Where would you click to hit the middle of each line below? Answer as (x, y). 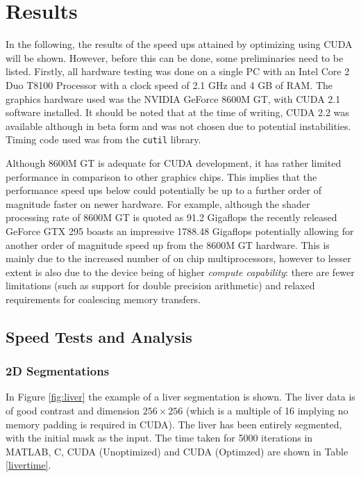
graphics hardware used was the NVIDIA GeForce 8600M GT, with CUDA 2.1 (173, 98)
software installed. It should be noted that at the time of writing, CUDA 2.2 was (177, 112)
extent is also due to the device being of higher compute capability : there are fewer (180, 272)
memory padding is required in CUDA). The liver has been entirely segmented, (174, 424)
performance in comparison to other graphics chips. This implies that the (161, 176)
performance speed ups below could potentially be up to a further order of (164, 190)
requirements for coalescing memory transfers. (103, 299)
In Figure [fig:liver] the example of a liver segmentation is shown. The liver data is (180, 397)
